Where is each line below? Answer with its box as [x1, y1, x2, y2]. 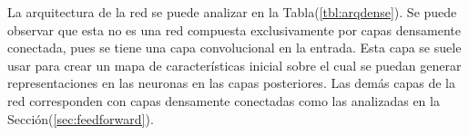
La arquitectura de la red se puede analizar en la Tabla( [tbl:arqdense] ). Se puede [7, 3, 457, 21]
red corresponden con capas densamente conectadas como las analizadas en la [7, 91, 440, 110]
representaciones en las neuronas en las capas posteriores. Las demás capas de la [7, 73, 455, 92]
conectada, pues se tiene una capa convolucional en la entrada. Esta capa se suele [7, 38, 462, 57]
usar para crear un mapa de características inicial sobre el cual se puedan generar [7, 55, 462, 74]
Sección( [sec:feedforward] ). [7, 109, 154, 128]
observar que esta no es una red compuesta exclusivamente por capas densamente [7, 20, 462, 39]
